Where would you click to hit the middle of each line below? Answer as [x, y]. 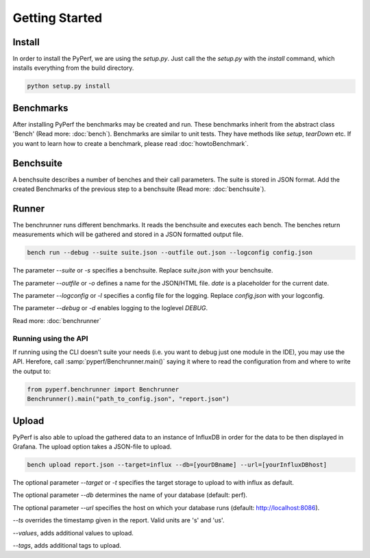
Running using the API [50, 338]
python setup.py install [69, 86]
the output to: [32, 371]
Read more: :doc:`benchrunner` [57, 320]
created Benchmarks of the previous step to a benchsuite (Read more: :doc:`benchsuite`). [139, 189]
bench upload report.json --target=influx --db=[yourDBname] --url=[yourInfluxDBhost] [177, 465]
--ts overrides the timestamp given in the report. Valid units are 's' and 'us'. [119, 520]
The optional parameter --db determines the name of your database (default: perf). [130, 495]
